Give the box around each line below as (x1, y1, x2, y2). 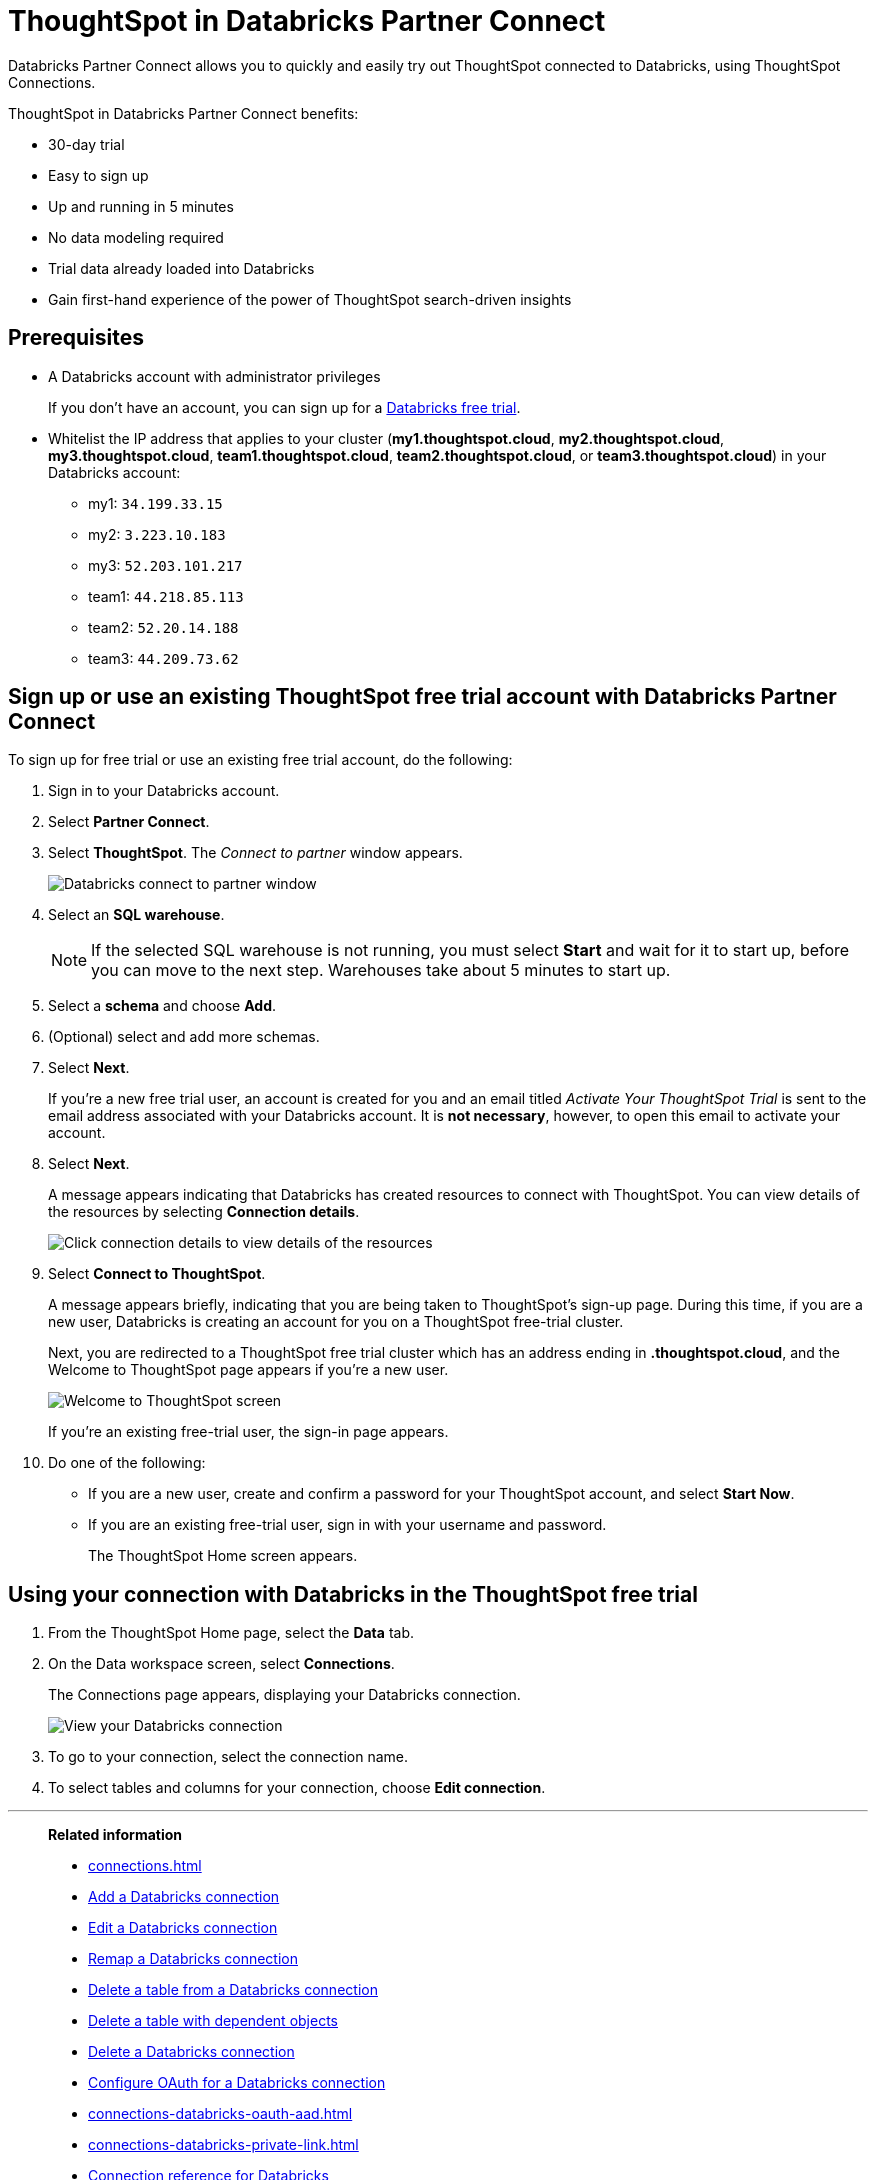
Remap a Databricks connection (88, 1950, 298, 1968)
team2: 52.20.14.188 (88, 618, 239, 636)
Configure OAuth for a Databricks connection (88, 2074, 386, 2092)
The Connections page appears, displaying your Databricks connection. (48, 1686, 521, 1704)
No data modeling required (48, 228, 224, 246)
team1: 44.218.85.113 (88, 587, 244, 605)
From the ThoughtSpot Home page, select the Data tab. (48, 1624, 414, 1642)
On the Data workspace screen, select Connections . (48, 1655, 395, 1673)
